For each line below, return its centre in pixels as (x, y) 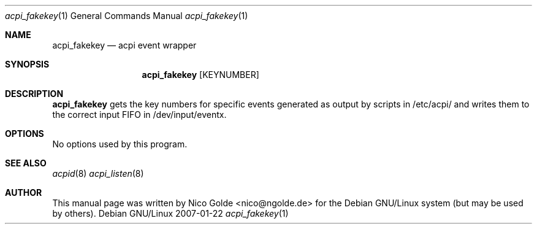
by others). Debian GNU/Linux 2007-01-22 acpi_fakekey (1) (170, 213)
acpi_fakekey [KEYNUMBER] (200, 75)
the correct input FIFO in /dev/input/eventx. (139, 114)
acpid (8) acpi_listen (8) (98, 173)
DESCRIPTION (34, 94)
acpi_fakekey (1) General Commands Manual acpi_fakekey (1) (127, 16)
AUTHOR (24, 192)
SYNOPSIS (27, 64)
